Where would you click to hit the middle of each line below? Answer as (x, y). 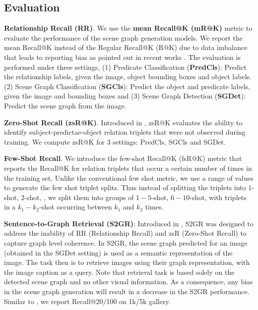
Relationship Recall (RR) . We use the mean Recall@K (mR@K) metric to (128, 28)
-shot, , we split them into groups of (79, 197)
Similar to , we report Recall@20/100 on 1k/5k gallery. (87, 301)
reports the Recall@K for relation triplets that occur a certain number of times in (128, 168)
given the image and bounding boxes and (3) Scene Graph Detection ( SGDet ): (125, 96)
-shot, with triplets (218, 197)
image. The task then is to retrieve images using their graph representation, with (127, 262)
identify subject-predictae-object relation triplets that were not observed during (125, 132)
